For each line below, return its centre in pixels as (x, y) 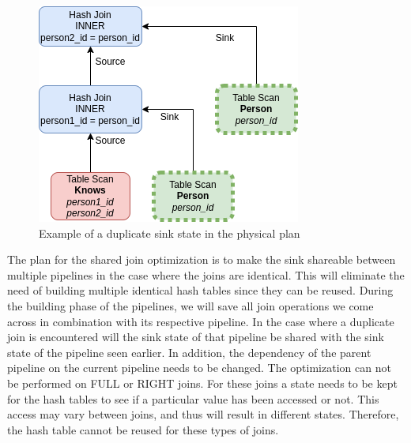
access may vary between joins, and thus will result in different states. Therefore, (203, 414)
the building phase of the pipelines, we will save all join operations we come (190, 305)
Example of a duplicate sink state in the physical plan (170, 233)
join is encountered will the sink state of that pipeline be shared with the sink (196, 337)
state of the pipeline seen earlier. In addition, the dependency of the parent (189, 352)
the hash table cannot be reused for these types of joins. (143, 429)
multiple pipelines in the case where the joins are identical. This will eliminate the (206, 274)
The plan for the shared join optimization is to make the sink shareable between (202, 259)
